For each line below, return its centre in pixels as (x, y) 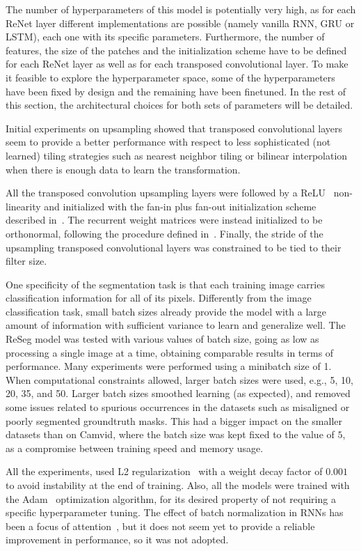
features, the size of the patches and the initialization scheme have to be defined (176, 50)
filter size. (26, 261)
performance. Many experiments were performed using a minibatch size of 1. (169, 366)
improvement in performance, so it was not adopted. (117, 540)
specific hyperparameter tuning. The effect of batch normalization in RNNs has (175, 512)
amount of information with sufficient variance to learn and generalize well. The (176, 325)
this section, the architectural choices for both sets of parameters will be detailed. (179, 105)
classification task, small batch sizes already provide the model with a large (166, 311)
